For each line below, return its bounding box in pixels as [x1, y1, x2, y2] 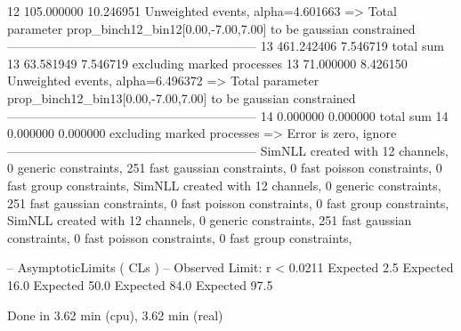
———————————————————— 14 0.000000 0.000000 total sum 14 [7, 106, 449, 125]
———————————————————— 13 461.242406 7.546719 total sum [7, 36, 444, 55]
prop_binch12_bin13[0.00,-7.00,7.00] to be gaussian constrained [7, 88, 356, 107]
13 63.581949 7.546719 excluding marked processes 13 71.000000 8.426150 [7, 53, 408, 72]
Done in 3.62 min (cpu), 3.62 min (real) [7, 305, 223, 324]
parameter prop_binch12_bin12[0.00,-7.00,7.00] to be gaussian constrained [7, 19, 416, 37]
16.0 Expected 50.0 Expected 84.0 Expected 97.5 [7, 275, 273, 294]
